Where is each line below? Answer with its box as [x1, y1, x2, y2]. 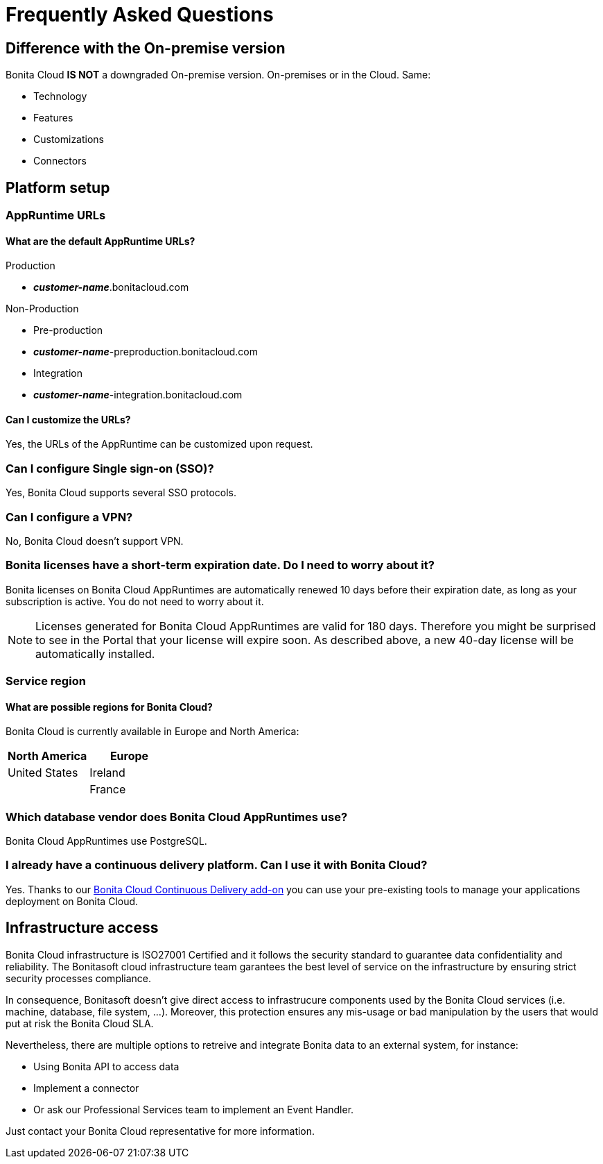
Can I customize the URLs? [6, 413, 131, 425]
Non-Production [6, 303, 79, 315]
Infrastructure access [6, 919, 159, 937]
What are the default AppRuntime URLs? [6, 235, 195, 247]
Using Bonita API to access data [33, 1060, 180, 1072]
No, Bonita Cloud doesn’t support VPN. [6, 534, 184, 547]
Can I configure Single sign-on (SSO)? [6, 461, 214, 475]
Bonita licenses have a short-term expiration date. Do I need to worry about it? [6, 558, 435, 573]
